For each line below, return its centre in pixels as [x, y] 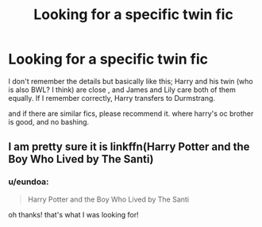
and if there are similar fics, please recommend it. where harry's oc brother [131, 113]
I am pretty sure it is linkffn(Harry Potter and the [129, 147]
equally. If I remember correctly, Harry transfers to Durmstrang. [112, 98]
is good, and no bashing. [49, 121]
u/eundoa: [29, 182]
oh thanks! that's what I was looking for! [73, 214]
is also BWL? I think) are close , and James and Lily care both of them [122, 90]
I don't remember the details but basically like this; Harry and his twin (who [131, 81]
